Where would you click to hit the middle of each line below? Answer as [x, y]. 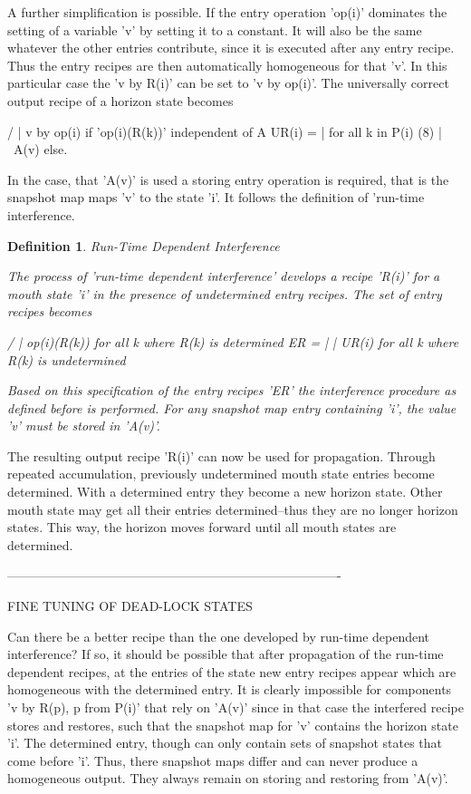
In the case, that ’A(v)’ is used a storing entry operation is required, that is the [228, 179]
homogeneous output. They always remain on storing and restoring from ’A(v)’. [228, 778]
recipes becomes [50, 311]
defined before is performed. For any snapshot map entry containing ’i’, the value [232, 407]
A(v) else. [40, 149]
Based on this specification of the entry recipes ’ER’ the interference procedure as [232, 390]
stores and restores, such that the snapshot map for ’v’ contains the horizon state [233, 725]
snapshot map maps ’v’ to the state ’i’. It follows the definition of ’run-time [216, 197]
